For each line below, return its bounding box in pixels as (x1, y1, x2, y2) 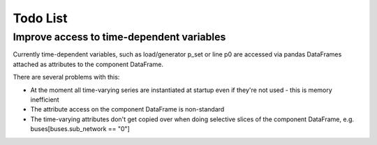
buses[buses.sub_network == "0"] (30, 125, 131, 133)
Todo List (13, 10, 68, 26)
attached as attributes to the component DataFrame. (13, 60, 164, 68)
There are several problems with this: (13, 73, 120, 82)
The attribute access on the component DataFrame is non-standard (30, 105, 225, 114)
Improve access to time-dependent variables (13, 31, 226, 43)
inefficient (30, 95, 59, 104)
